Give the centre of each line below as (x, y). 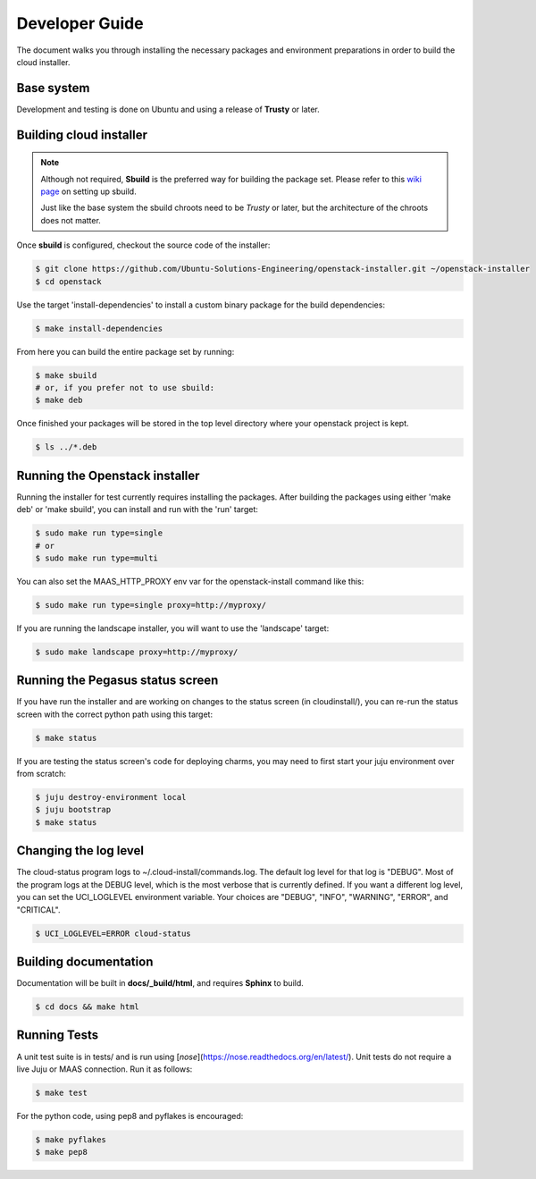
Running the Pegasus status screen (117, 681)
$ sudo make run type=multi (96, 558)
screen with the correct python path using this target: (115, 714)
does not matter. (71, 220)
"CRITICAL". (38, 910)
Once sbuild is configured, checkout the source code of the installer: (143, 245)
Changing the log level (80, 851)
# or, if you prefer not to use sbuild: (125, 387)
